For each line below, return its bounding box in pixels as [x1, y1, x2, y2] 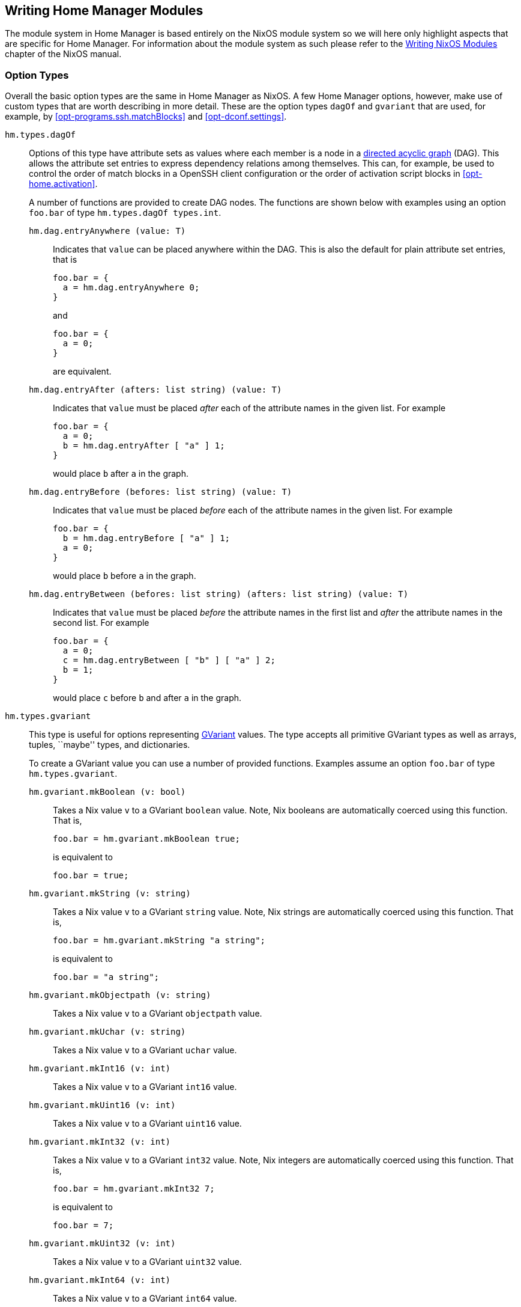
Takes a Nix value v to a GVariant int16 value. [53, 1082, 237, 1092]
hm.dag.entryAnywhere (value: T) [29, 226, 186, 236]
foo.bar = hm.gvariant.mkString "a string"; [53, 935, 266, 946]
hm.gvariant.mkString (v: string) [29, 889, 191, 899]
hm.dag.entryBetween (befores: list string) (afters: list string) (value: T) [29, 589, 409, 599]
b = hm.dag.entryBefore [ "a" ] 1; [62, 533, 230, 543]
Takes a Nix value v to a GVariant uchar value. [53, 1045, 237, 1056]
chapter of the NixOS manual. [5, 49, 122, 60]
